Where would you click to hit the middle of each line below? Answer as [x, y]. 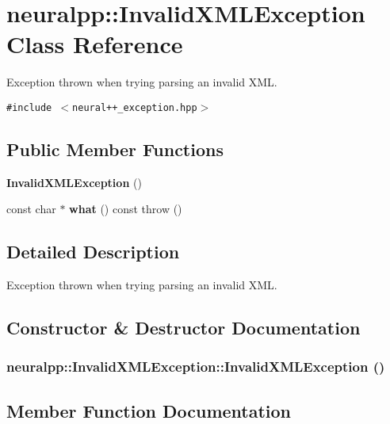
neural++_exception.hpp [135, 107]
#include [29, 107]
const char [31, 209]
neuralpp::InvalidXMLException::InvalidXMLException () [196, 367]
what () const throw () [126, 209]
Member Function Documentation [149, 410]
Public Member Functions [115, 149]
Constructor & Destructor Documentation [184, 328]
